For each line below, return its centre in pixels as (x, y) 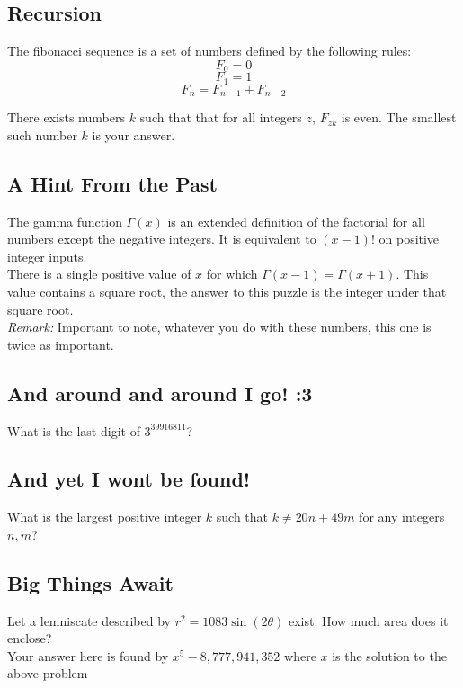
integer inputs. (47, 256)
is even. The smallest (399, 117)
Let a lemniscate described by (89, 620)
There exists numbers (66, 117)
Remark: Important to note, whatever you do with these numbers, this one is (219, 327)
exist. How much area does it (368, 620)
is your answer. (134, 134)
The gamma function (65, 221)
